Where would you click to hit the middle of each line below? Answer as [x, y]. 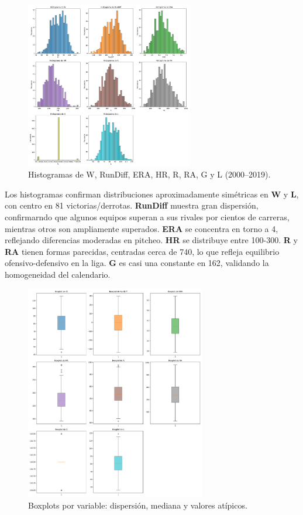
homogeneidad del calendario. [58, 274]
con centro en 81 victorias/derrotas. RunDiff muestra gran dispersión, [132, 205]
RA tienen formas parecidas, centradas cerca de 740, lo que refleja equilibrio [142, 251]
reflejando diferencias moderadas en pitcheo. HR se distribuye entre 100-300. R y [151, 240]
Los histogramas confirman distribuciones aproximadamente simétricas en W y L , [152, 194]
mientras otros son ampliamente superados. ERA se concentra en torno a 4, [142, 228]
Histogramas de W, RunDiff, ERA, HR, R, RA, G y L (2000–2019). [149, 174]
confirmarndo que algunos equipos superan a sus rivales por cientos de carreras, [147, 216]
